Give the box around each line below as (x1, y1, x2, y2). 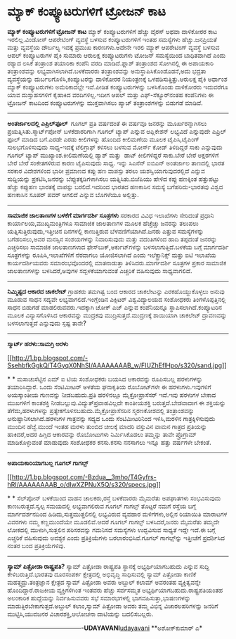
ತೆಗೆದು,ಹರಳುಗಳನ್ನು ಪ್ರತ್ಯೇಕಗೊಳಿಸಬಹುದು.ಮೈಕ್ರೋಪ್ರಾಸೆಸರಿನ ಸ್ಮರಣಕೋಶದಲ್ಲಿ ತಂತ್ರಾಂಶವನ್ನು (7, 406, 195, 415)
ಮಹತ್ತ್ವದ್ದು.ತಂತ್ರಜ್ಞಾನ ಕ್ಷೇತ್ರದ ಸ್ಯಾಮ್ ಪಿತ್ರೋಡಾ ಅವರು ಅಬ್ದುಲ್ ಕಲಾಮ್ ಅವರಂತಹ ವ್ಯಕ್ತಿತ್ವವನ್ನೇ (7, 578, 202, 586)
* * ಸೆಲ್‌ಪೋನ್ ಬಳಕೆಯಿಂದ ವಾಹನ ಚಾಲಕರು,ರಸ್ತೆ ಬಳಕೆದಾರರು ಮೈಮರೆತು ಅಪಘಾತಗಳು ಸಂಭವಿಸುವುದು (7, 493, 221, 502)
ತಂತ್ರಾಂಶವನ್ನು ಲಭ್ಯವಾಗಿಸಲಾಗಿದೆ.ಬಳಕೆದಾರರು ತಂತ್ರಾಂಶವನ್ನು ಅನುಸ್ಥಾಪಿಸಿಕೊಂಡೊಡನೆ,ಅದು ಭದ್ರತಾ (7, 67, 206, 75)
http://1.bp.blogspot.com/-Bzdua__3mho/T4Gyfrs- (11, 472, 157, 481)
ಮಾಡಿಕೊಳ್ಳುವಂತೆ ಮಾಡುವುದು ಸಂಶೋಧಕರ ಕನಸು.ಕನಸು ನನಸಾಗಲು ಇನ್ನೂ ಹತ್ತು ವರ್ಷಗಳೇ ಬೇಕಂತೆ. (7, 438, 212, 446)
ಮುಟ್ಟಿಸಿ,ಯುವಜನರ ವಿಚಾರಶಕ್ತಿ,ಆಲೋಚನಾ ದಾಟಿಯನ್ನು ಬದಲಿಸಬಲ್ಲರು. (7, 609, 153, 618)
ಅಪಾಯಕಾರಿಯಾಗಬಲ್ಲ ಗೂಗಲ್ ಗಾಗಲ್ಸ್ (7, 458, 88, 467)
